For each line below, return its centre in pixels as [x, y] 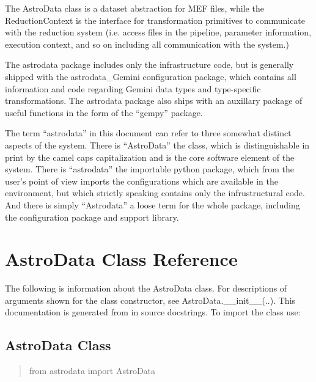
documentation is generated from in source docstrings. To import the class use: [153, 312]
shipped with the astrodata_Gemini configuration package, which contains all [151, 76]
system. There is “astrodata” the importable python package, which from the [149, 169]
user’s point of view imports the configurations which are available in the [141, 181]
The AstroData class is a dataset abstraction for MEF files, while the [134, 8]
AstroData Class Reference [121, 259]
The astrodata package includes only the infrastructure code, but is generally [149, 64]
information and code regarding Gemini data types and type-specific [133, 88]
